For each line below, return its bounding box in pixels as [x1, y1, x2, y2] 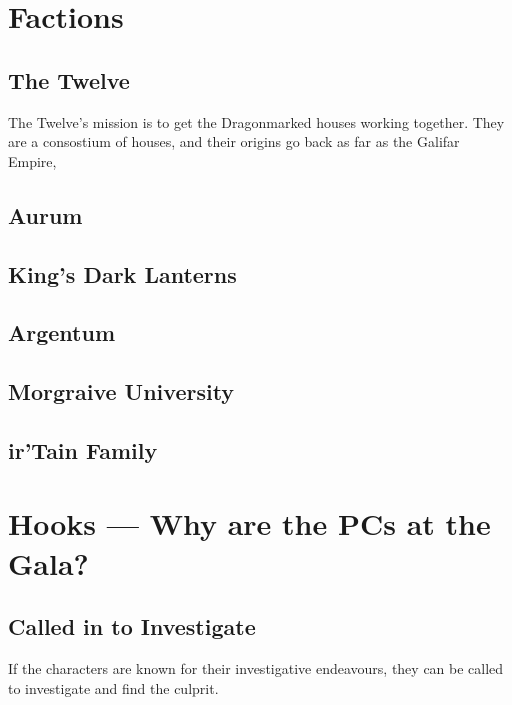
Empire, [8, 150, 57, 171]
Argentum [8, 317, 116, 348]
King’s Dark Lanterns [8, 258, 237, 289]
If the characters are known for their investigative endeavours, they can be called [8, 658, 504, 679]
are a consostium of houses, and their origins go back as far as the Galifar [8, 131, 460, 152]
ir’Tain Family [8, 434, 158, 465]
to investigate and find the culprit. [8, 677, 219, 698]
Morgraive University [8, 376, 235, 407]
